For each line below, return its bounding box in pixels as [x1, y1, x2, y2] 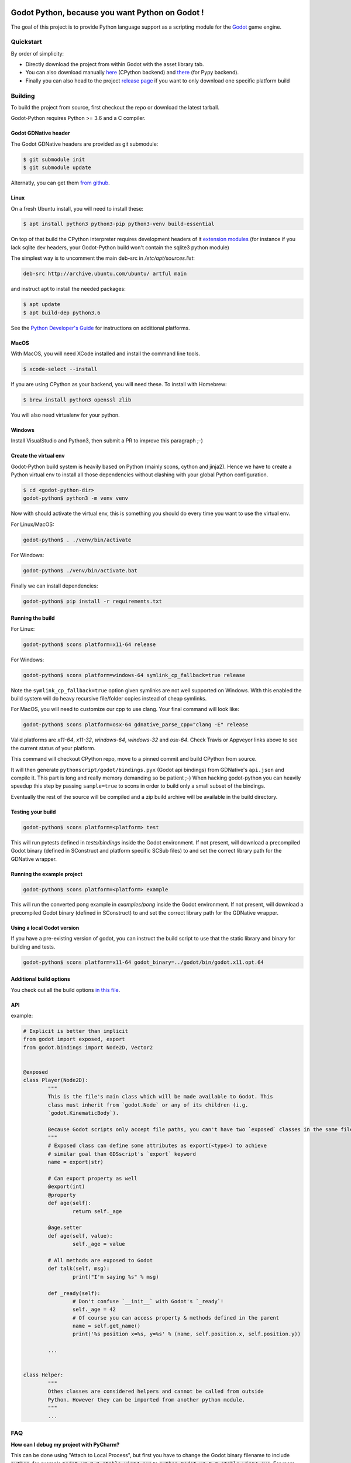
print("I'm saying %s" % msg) [72, 1273, 159, 1280]
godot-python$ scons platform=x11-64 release [23, 641, 156, 648]
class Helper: [23, 1372, 64, 1378]
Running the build [11, 614, 55, 621]
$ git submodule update [23, 164, 92, 171]
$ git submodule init [23, 156, 85, 163]
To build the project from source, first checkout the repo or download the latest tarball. [11, 104, 219, 111]
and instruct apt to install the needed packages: [11, 286, 126, 293]
